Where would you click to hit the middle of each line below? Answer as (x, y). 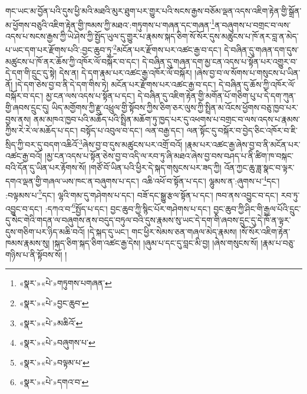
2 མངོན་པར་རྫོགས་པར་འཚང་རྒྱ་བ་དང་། (167, 49)
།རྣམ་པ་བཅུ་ (278, 243)
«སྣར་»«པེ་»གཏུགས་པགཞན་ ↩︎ (65, 283)
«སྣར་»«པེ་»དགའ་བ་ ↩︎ (54, 382)
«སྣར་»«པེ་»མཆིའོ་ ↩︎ (51, 322)
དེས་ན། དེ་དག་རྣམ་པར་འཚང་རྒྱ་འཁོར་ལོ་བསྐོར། (126, 73)
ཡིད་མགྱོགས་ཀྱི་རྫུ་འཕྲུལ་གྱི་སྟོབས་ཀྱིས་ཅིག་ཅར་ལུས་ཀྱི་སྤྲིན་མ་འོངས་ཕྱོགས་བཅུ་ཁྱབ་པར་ (175, 107)
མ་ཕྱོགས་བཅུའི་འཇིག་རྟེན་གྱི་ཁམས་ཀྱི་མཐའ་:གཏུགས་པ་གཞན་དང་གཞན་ (108, 24)
